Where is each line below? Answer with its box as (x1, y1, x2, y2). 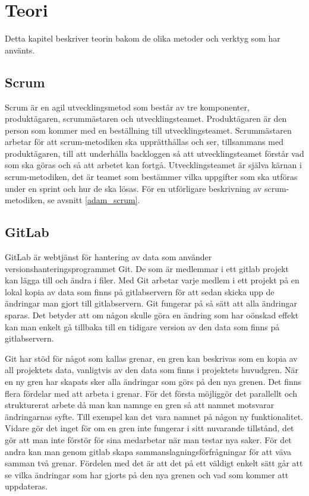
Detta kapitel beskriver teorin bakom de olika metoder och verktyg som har (5, 32, 280, 45)
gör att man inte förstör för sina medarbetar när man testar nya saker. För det (5, 433, 292, 446)
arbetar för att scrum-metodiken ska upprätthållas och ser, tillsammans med (5, 135, 283, 148)
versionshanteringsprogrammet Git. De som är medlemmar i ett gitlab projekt (5, 262, 289, 274)
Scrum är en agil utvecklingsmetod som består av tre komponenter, (5, 100, 250, 113)
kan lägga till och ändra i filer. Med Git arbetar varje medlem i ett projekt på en (5, 274, 299, 286)
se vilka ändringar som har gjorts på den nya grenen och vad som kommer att (5, 468, 289, 481)
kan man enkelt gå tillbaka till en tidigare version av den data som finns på (5, 320, 280, 333)
